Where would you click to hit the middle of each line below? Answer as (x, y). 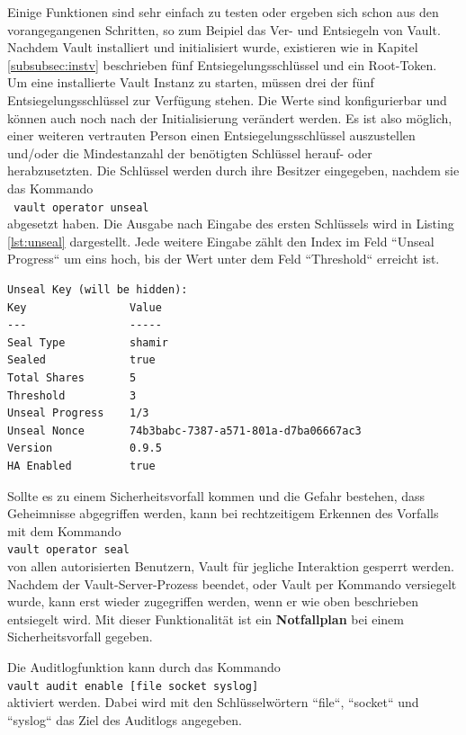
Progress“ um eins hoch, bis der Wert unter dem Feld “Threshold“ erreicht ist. (224, 259)
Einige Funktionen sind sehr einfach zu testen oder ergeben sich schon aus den (223, 12)
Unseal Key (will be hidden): (98, 289)
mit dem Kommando (64, 530)
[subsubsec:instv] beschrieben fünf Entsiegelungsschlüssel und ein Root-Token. (222, 64)
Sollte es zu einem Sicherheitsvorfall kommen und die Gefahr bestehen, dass (216, 495)
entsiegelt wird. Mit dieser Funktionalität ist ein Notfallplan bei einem (206, 618)
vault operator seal (69, 550)
